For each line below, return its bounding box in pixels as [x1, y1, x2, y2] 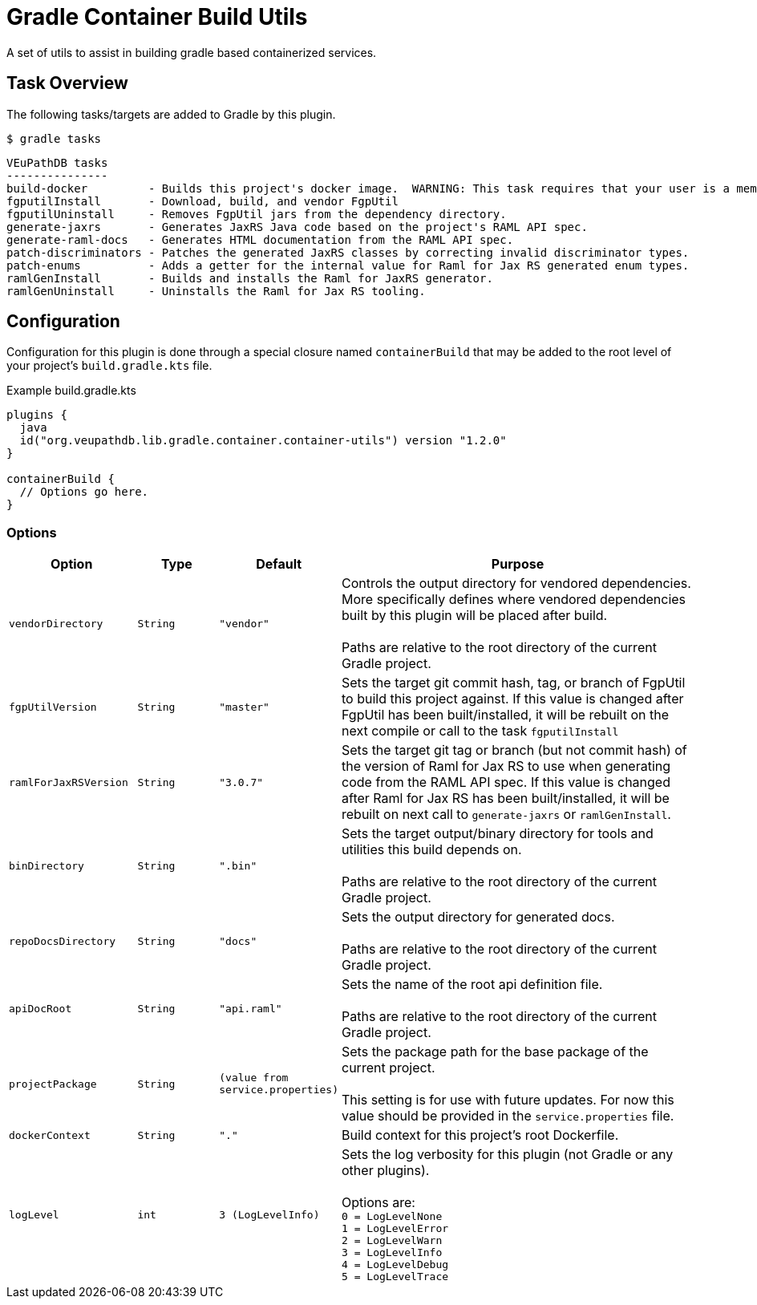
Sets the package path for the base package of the [342, 1044, 649, 1060]
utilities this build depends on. [342, 841, 522, 858]
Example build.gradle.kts [6, 383, 136, 398]
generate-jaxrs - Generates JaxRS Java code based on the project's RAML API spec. [6, 220, 588, 233]
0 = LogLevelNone [342, 1210, 443, 1223]
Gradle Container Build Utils [6, 3, 308, 30]
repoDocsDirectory [9, 934, 116, 947]
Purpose [491, 556, 544, 573]
